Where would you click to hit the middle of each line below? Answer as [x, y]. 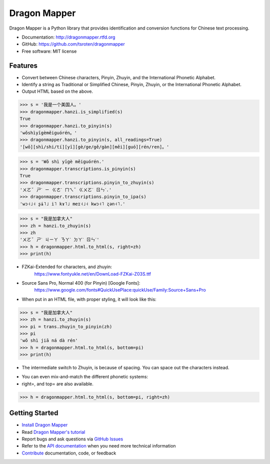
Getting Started [34, 413]
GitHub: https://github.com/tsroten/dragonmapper [73, 44]
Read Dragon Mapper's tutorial [53, 432]
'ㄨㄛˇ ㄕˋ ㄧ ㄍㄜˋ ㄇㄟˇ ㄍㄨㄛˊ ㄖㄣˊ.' [66, 190]
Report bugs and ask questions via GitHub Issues [72, 439]
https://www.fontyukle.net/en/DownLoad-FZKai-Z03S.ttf [92, 274]
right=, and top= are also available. [57, 384]
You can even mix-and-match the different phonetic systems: [85, 377]
